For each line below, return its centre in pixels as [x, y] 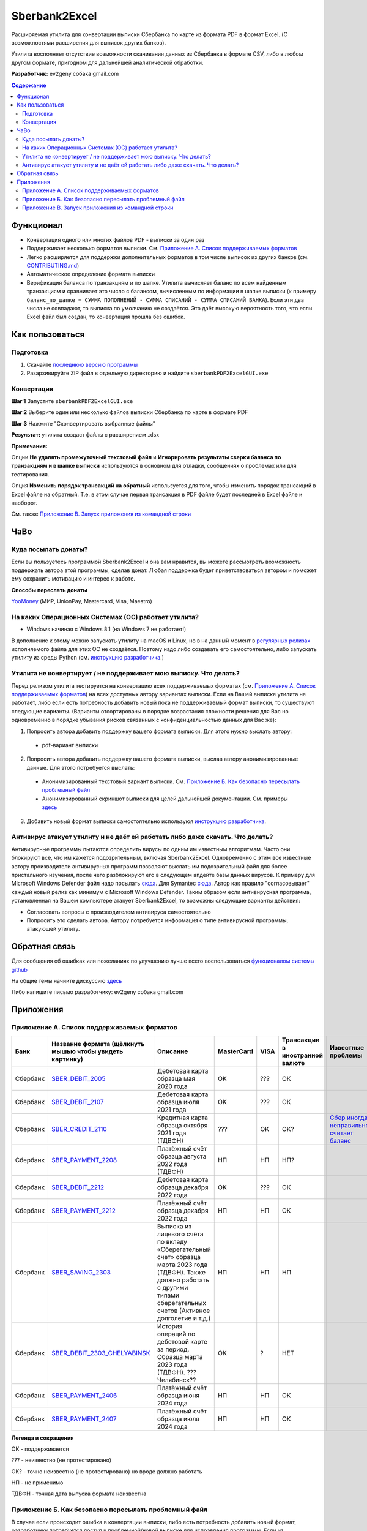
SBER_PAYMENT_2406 [84, 1395]
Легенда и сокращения [43, 1438]
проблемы [346, 1055]
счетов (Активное [183, 1311]
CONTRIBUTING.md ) [53, 266]
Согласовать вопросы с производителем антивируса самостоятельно [119, 912]
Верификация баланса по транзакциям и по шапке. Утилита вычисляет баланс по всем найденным [157, 282]
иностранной [302, 1055]
